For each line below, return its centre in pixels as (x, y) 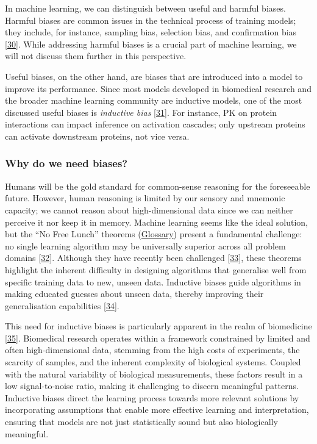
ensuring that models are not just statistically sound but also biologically (141, 422)
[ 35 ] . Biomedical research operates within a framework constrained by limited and (158, 338)
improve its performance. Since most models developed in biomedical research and (158, 88)
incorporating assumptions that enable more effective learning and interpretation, (157, 410)
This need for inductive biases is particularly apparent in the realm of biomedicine (158, 326)
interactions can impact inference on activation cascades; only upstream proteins (155, 124)
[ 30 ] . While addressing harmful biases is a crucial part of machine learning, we (151, 44)
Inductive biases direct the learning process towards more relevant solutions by (152, 397)
